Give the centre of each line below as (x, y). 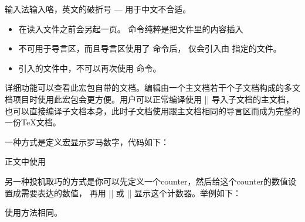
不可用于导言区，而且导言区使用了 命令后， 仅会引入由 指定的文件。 (150, 48)
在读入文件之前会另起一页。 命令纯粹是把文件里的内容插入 (131, 28)
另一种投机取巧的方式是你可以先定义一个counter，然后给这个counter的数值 (147, 181)
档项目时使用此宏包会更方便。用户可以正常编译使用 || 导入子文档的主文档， (150, 99)
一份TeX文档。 (33, 122)
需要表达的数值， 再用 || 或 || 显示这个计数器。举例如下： (131, 192)
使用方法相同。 (33, 212)
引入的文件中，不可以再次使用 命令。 (90, 68)
